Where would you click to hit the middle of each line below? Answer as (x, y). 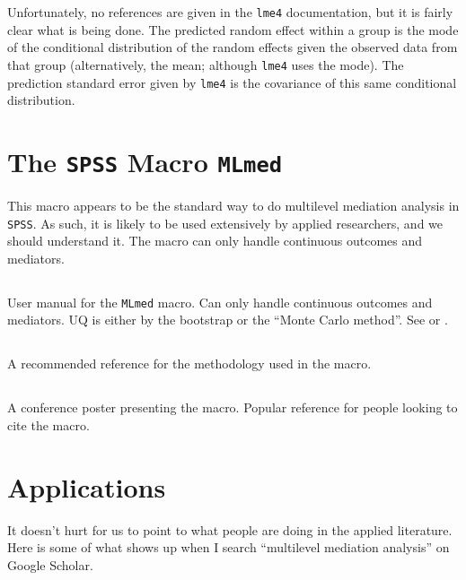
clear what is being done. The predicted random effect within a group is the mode (233, 29)
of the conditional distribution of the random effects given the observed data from (233, 47)
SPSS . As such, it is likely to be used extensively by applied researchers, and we (225, 223)
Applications (87, 486)
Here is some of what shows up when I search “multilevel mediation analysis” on (229, 547)
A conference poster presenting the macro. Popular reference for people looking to (233, 407)
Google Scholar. (50, 564)
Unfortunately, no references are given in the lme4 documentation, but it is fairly (230, 12)
